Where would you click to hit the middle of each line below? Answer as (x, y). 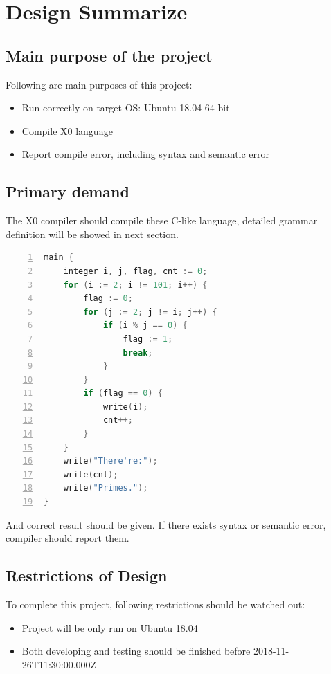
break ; (138, 353)
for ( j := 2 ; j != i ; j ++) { (150, 312)
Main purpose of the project (109, 55)
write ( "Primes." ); (106, 488)
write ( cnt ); (91, 474)
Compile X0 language (67, 130)
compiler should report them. (68, 538)
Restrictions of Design (87, 575)
